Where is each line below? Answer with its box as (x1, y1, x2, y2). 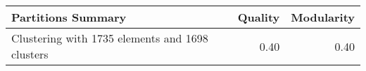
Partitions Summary (11, 9, 127, 25)
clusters (11, 46, 49, 62)
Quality (237, 9, 280, 25)
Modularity (291, 9, 355, 25)
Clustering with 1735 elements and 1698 (11, 30, 208, 46)
